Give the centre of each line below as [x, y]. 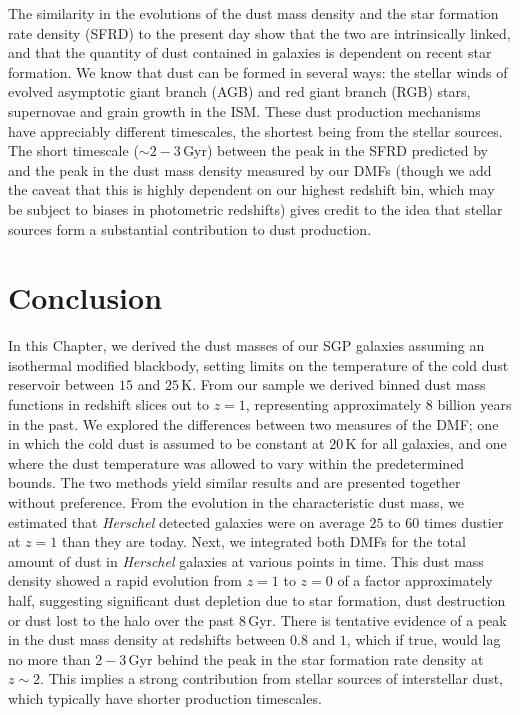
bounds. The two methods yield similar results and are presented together [234, 482]
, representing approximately [333, 404]
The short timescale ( [73, 150]
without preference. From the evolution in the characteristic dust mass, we [236, 502]
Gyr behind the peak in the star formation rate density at [306, 658]
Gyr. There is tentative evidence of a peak [377, 619]
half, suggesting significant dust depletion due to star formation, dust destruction [257, 599]
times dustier [463, 521]
